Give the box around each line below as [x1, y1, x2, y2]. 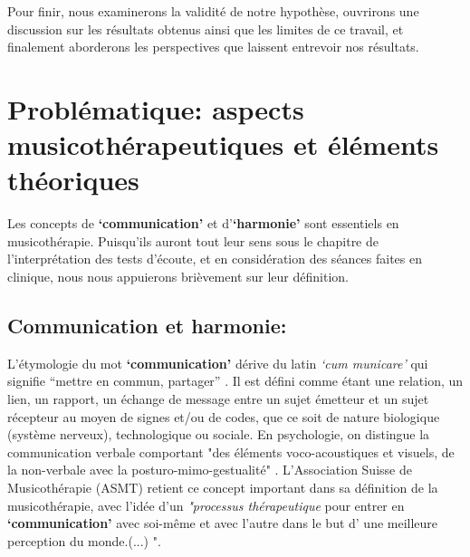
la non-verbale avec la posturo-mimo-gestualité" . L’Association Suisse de [7, 460, 412, 479]
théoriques [7, 161, 139, 198]
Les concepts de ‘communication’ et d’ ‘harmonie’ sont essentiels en [7, 214, 399, 233]
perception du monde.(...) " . [7, 531, 161, 550]
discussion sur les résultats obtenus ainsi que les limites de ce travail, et [7, 19, 404, 38]
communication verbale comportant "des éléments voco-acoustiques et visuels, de [7, 442, 455, 461]
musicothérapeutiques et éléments [7, 126, 439, 163]
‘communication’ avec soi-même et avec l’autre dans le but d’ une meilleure [7, 514, 438, 533]
